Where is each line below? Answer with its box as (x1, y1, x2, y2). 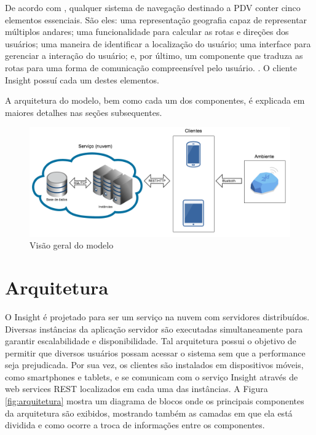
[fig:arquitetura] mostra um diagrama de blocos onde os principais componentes (5, 395, 304, 407)
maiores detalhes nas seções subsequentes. (5, 106, 162, 118)
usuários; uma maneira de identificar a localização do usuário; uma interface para (5, 37, 311, 50)
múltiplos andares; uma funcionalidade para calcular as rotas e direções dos (5, 25, 289, 38)
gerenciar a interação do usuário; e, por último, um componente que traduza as (5, 49, 303, 62)
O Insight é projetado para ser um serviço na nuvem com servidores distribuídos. (5, 310, 310, 323)
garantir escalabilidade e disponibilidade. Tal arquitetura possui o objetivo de (5, 334, 296, 347)
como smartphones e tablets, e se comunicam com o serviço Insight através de (5, 370, 298, 383)
